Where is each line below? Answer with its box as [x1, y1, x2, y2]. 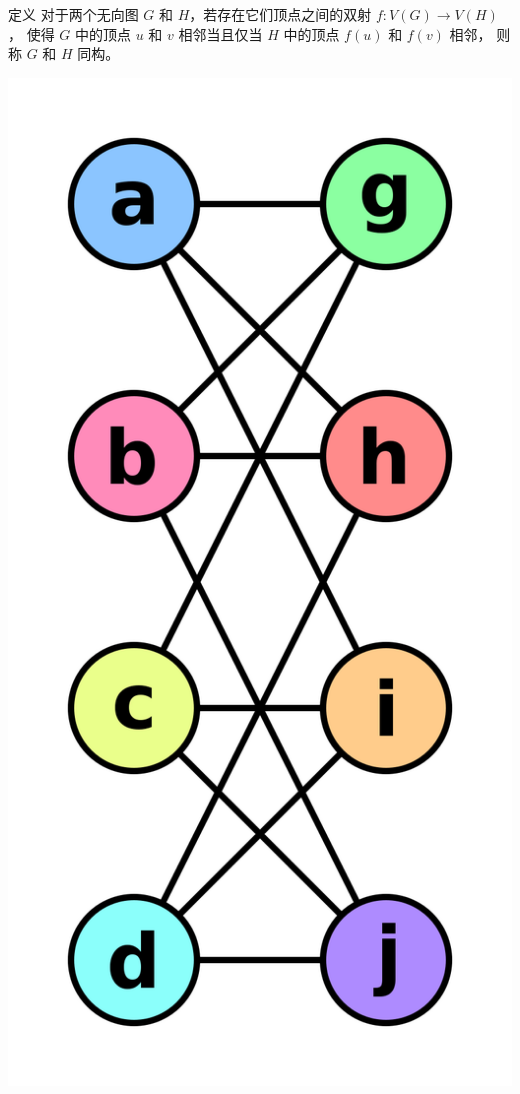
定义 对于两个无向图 [8, 4, 139, 24]
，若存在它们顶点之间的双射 [189, 4, 372, 24]
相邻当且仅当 [178, 23, 263, 44]
